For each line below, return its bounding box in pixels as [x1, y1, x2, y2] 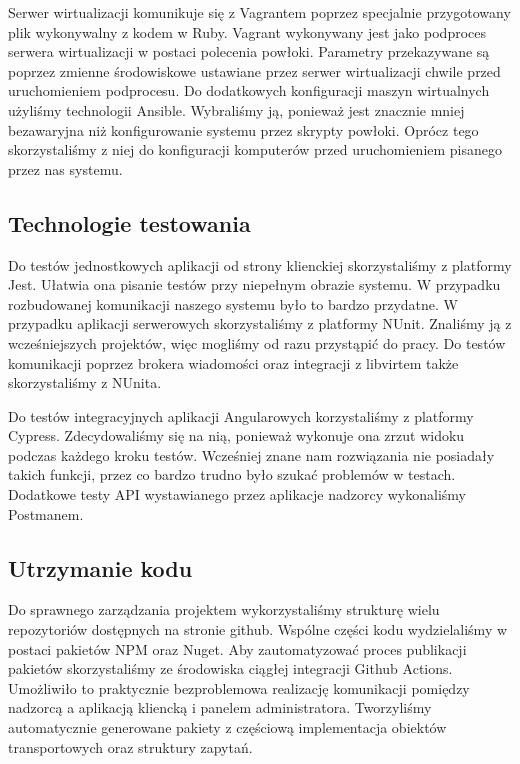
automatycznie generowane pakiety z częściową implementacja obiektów [8, 717, 447, 738]
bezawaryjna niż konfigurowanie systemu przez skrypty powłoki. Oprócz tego [8, 119, 479, 140]
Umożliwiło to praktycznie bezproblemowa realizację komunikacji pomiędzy [8, 677, 470, 698]
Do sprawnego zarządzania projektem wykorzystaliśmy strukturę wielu [8, 599, 440, 620]
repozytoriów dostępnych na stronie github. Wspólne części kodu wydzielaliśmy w [8, 619, 508, 640]
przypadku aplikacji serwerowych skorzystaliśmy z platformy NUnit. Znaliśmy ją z [8, 313, 512, 334]
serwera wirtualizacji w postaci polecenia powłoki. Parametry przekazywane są [8, 41, 490, 62]
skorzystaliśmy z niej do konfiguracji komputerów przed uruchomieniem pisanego [8, 139, 503, 160]
